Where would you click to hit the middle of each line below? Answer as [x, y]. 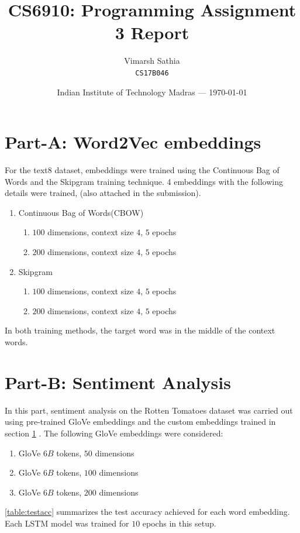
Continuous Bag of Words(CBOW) [81, 212]
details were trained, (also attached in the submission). [103, 193]
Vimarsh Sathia [152, 61]
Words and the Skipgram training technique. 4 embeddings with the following [144, 181]
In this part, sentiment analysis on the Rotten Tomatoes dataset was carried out [149, 410]
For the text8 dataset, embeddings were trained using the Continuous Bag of [142, 170]
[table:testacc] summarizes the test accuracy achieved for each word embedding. [147, 512]
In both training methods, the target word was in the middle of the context [140, 330]
